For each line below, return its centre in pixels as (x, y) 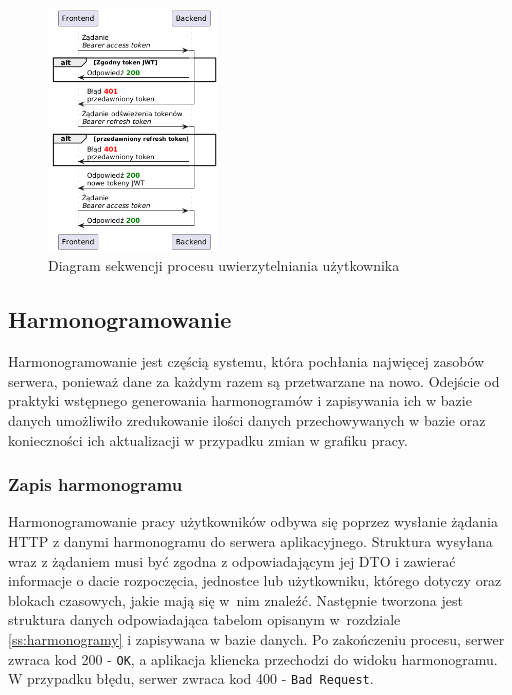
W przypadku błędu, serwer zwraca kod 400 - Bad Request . (191, 678)
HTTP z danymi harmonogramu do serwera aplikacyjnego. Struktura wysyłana (250, 541)
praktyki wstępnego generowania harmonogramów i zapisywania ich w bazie (240, 400)
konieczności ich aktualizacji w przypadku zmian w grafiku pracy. (208, 439)
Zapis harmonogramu (95, 484)
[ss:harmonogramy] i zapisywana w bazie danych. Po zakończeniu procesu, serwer (256, 639)
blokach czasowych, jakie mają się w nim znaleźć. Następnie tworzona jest (235, 599)
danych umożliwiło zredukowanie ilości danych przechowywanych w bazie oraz (247, 420)
